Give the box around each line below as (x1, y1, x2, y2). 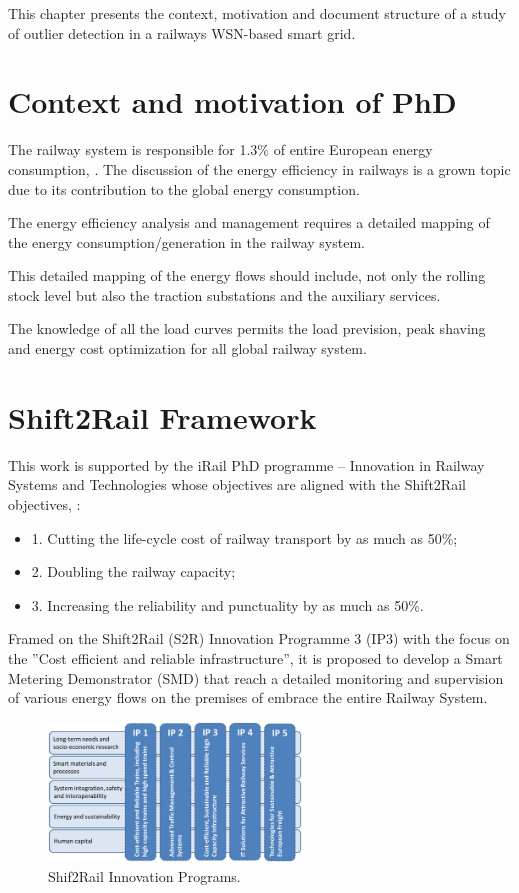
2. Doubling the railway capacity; (31, 561, 236, 582)
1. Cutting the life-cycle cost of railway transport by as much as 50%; (31, 527, 458, 548)
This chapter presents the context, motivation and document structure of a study (8, 3, 506, 23)
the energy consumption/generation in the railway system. (8, 231, 365, 252)
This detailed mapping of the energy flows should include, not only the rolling (8, 265, 486, 286)
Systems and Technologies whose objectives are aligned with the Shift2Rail (8, 474, 466, 495)
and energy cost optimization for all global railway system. (8, 338, 367, 359)
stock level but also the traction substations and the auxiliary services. (8, 284, 441, 305)
